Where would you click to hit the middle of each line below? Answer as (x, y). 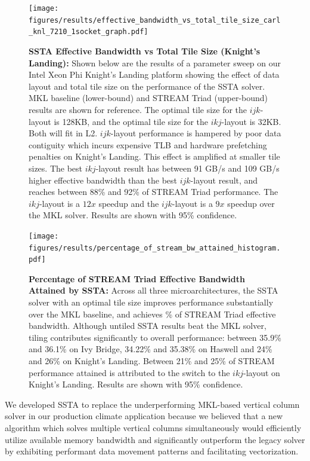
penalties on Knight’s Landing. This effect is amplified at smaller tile (154, 156)
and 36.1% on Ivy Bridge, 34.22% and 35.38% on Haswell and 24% (151, 349)
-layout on (262, 372)
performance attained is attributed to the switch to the (129, 372)
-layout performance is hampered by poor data (196, 133)
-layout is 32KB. (251, 121)
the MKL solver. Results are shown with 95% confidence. (133, 215)
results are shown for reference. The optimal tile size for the (138, 109)
